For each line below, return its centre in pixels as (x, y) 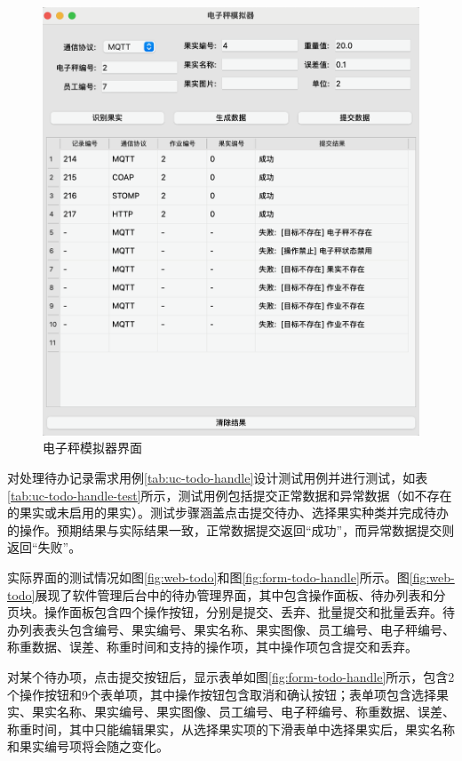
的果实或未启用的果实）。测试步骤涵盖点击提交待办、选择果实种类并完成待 (222, 513)
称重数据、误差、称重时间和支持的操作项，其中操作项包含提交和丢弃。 (212, 647)
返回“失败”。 (44, 547)
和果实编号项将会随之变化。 (88, 746)
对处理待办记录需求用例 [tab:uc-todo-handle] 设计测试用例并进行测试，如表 (218, 478)
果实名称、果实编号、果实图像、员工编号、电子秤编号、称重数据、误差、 (243, 712)
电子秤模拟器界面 (92, 448)
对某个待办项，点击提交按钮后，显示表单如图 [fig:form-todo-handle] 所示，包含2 (231, 677)
